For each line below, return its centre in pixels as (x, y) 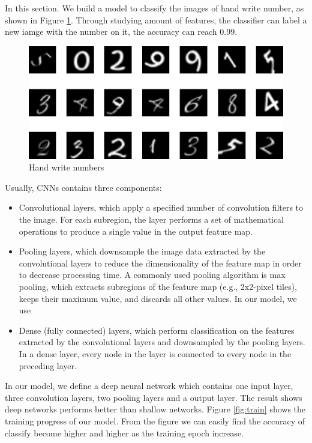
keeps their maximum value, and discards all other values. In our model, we (158, 298)
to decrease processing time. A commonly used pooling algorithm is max (152, 275)
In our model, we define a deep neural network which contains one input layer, (149, 386)
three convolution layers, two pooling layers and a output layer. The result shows (154, 397)
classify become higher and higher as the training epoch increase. (124, 432)
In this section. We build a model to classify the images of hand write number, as (154, 8)
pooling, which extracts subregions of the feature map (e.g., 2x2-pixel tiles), (158, 287)
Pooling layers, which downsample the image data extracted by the (142, 251)
